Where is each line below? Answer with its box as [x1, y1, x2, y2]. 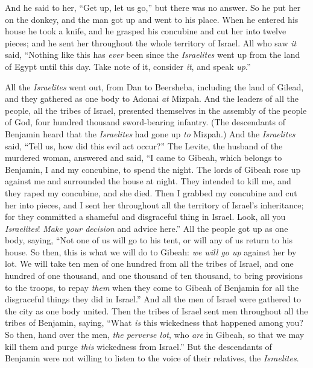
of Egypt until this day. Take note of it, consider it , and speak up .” [5, 60, 251, 72]
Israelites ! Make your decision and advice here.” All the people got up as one [5, 222, 288, 234]
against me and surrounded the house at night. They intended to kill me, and [5, 175, 291, 187]
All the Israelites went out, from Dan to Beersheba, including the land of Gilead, [5, 80, 304, 93]
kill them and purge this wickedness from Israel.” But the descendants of [5, 340, 272, 352]
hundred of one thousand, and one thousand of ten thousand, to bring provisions [5, 269, 303, 282]
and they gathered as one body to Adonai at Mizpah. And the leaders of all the [5, 92, 299, 105]
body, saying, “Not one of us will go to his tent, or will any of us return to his [5, 234, 292, 246]
